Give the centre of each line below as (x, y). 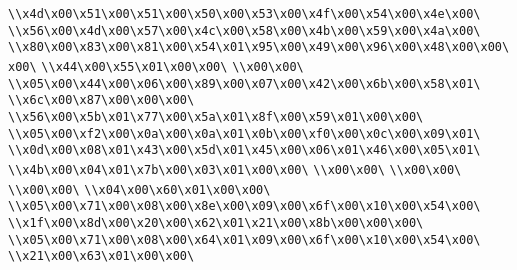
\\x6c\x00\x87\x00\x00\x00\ (101, 100)
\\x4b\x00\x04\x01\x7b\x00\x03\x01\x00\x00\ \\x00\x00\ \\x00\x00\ (235, 169)
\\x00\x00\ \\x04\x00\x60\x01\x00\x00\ (139, 189)
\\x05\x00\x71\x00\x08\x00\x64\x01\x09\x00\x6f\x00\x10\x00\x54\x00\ (244, 239)
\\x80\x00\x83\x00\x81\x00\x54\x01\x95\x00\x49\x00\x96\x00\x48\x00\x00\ (259, 47)
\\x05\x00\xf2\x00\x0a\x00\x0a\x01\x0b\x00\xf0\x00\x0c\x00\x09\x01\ (244, 133)
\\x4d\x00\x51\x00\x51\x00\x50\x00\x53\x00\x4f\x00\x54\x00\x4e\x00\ (244, 14)
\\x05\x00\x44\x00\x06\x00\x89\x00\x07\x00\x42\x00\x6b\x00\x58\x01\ (244, 83)
